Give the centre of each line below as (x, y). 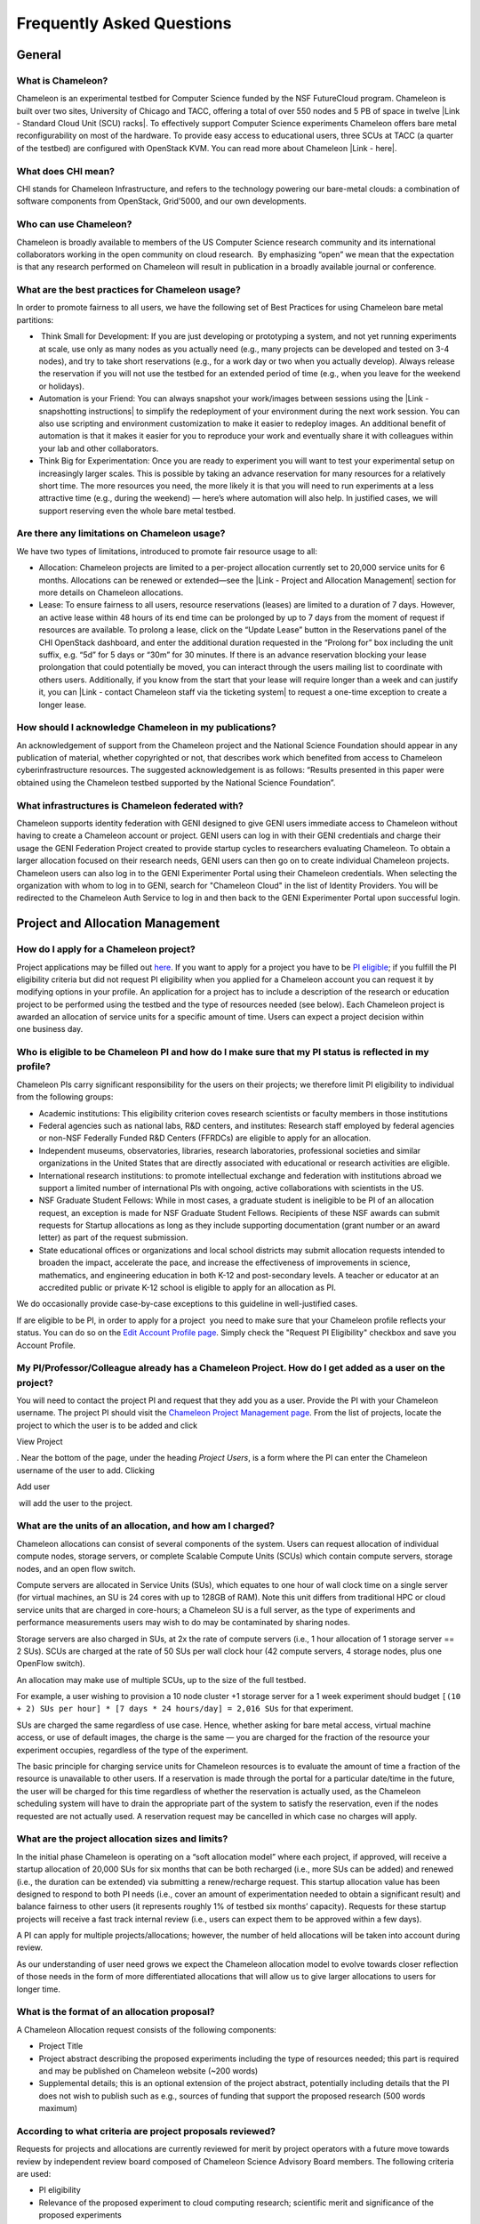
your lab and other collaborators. (99, 448)
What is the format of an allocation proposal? (116, 2012)
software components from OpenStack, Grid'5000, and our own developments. (161, 201)
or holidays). (61, 386)
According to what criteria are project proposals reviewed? (146, 2131)
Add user (33, 1487)
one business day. (50, 1029)
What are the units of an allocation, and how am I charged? (146, 1526)
